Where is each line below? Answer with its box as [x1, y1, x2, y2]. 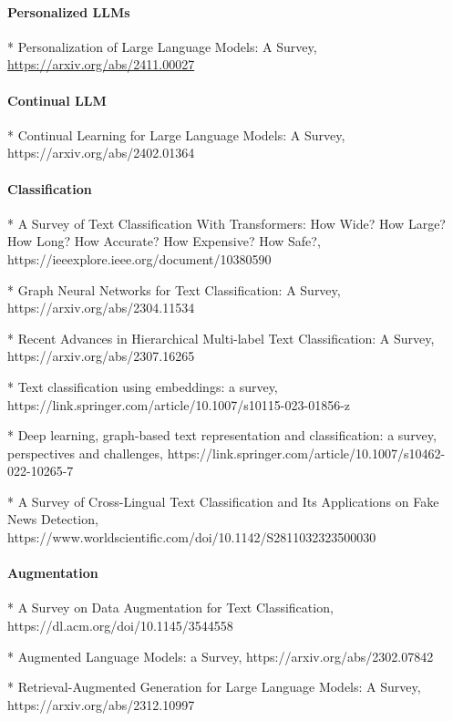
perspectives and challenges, [7, 443, 163, 462]
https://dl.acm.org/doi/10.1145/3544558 [7, 616, 233, 635]
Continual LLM [7, 90, 107, 109]
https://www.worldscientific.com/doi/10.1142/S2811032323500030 [7, 528, 376, 547]
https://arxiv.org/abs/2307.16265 [7, 346, 195, 366]
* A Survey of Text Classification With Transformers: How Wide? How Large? [7, 213, 446, 232]
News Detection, [7, 510, 98, 529]
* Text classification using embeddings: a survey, [7, 376, 278, 396]
